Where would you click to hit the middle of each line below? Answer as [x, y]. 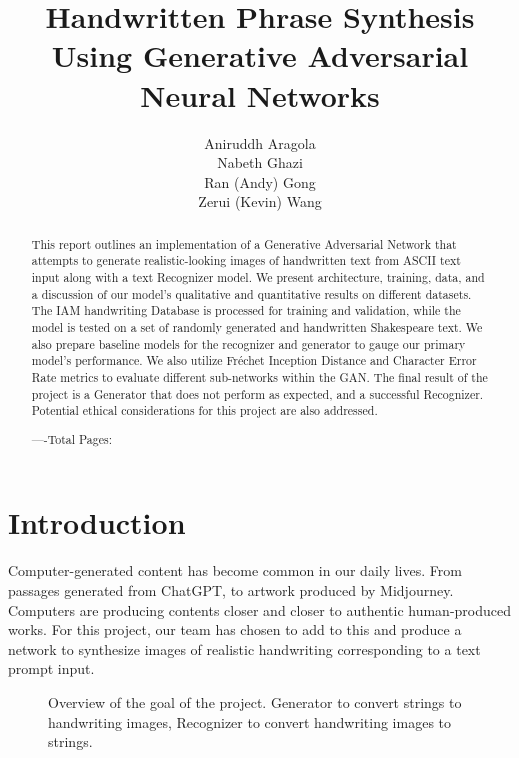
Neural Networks [260, 94]
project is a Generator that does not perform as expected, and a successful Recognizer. [257, 393]
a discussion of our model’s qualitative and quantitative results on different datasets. [251, 293]
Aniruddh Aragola [260, 142]
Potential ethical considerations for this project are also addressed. [204, 410]
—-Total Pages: [71, 438]
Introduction [97, 522]
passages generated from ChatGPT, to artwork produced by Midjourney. [231, 589]
